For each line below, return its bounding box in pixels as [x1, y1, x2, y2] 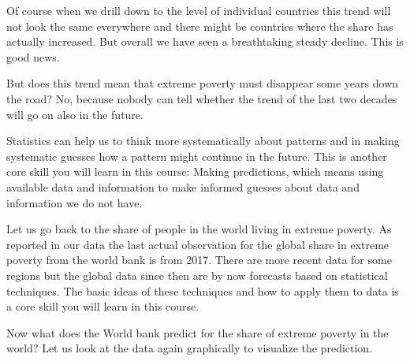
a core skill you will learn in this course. [6, 298, 199, 314]
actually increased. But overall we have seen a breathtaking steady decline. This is [6, 33, 404, 50]
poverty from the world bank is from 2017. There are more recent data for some [6, 251, 392, 268]
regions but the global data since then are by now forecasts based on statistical [6, 266, 388, 283]
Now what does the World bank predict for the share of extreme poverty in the [6, 324, 389, 341]
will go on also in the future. [6, 106, 143, 122]
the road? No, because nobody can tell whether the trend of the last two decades [6, 90, 397, 106]
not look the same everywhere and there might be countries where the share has [6, 17, 393, 34]
